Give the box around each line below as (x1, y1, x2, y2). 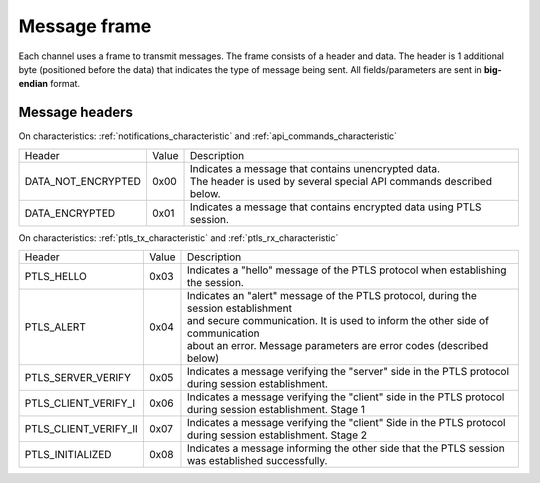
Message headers (18, 104, 134, 121)
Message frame (18, 15, 152, 37)
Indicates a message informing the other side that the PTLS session (186, 441, 505, 455)
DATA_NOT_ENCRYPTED (24, 174, 142, 188)
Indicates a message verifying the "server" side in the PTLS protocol (186, 365, 510, 379)
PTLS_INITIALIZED (24, 448, 112, 462)
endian (18, 78, 49, 90)
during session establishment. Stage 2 (186, 428, 368, 442)
